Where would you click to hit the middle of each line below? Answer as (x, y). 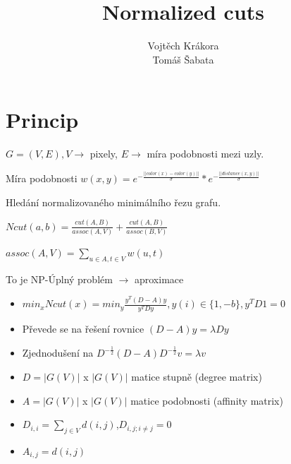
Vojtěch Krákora (183, 46)
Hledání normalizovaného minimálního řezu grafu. (113, 202)
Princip (42, 120)
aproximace (159, 279)
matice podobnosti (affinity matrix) (207, 400)
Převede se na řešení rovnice (83, 329)
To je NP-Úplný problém (59, 279)
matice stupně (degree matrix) (197, 376)
